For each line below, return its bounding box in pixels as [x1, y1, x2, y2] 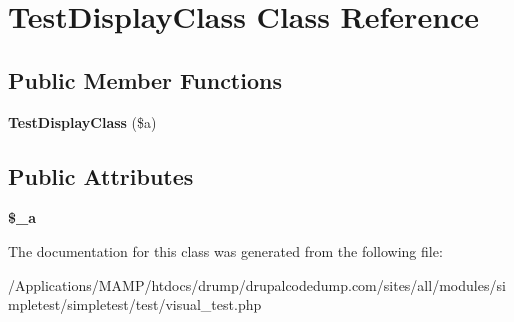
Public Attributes [8, 160, 194, 191]
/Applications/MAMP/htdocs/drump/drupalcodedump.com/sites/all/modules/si [8, 274, 506, 295]
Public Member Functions [8, 64, 282, 95]
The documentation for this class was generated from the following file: [8, 240, 443, 261]
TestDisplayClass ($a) [8, 111, 157, 132]
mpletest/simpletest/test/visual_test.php [8, 294, 262, 315]
